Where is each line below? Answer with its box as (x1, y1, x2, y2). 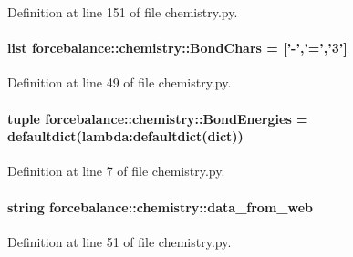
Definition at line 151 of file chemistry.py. (7, 3, 238, 21)
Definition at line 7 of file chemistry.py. (7, 161, 225, 180)
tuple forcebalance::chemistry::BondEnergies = (7, 108, 308, 128)
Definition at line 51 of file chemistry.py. (7, 231, 232, 251)
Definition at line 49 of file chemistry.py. (7, 73, 232, 92)
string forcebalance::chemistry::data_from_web (7, 197, 313, 216)
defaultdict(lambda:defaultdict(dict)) (7, 127, 244, 146)
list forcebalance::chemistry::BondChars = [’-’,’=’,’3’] (7, 38, 348, 57)
